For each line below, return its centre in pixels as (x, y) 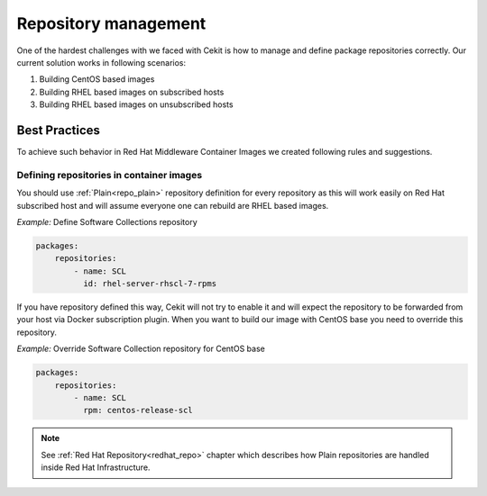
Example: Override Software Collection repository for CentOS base (141, 349)
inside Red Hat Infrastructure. (96, 467)
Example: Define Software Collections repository (107, 221)
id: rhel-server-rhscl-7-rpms (149, 284)
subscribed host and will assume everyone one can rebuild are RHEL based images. (173, 205)
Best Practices (59, 130)
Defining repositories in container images (110, 175)
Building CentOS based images (97, 79)
